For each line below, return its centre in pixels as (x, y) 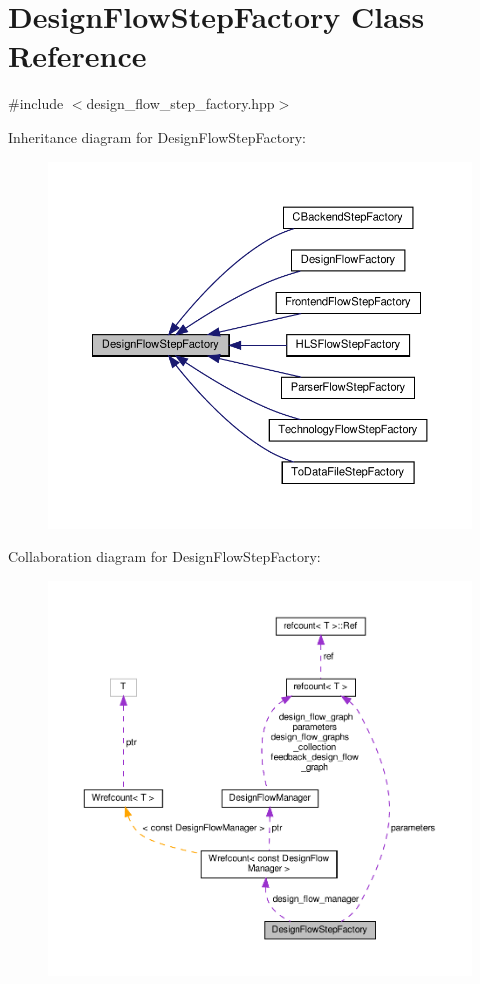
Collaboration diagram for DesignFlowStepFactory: (164, 556)
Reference (77, 55)
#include (36, 103)
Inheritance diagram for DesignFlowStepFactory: (157, 136)
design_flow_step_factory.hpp (180, 103)
